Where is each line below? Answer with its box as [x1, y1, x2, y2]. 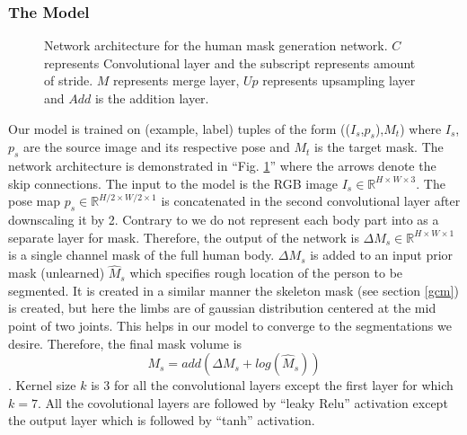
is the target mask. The [314, 138, 444, 156]
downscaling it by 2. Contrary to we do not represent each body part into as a [8, 210, 439, 229]
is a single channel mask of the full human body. [8, 245, 275, 264]
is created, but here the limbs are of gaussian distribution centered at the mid [8, 298, 436, 317]
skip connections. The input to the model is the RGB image [8, 173, 339, 192]
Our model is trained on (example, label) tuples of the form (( [8, 119, 351, 138]
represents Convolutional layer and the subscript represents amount [44, 53, 416, 72]
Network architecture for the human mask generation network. [44, 36, 388, 55]
